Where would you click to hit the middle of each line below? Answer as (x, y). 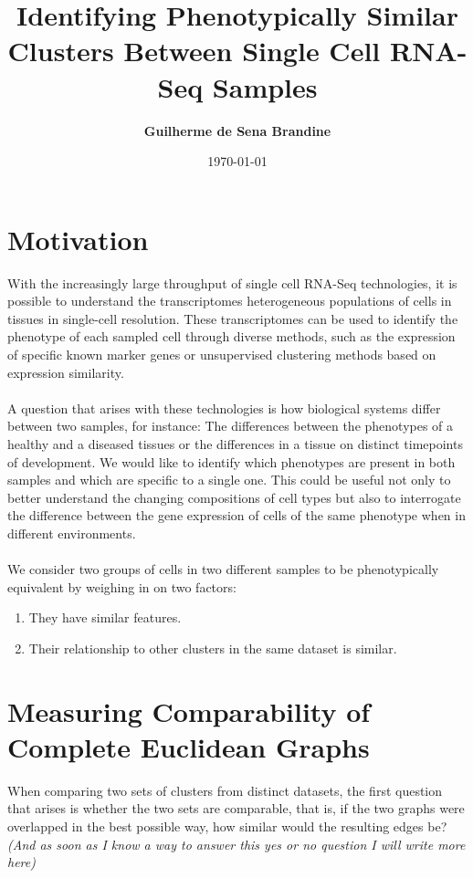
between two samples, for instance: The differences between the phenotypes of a (231, 426)
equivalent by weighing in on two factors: (122, 586)
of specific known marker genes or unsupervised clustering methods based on (222, 354)
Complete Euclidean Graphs (189, 746)
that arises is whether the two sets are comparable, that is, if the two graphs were (236, 808)
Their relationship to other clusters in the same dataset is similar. (213, 648)
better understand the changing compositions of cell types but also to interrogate (234, 497)
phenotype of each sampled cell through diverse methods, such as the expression (231, 336)
